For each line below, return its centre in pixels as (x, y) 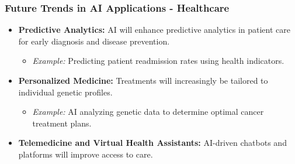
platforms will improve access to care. (86, 154)
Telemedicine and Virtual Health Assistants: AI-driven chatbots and (152, 143)
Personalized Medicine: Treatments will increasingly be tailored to (143, 80)
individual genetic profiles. (65, 92)
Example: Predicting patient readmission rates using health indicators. (158, 61)
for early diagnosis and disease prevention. (94, 41)
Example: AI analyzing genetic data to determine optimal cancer (148, 112)
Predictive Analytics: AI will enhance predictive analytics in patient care (154, 30)
